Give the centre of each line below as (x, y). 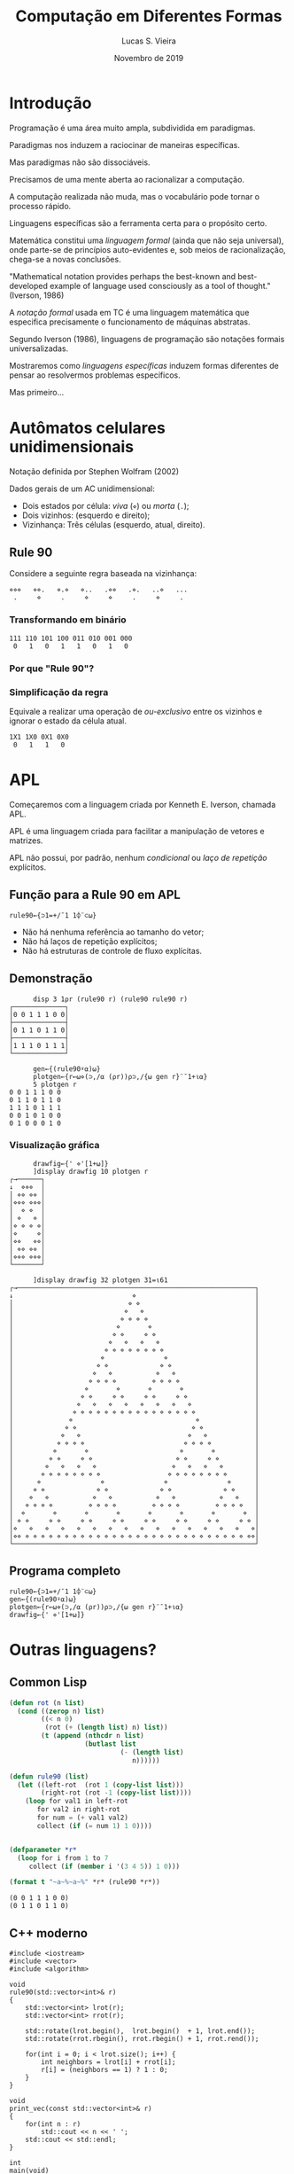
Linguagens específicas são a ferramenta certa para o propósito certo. (138, 223)
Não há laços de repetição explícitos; (89, 941)
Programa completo (65, 1571)
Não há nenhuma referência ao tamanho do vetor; (113, 932)
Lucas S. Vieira (149, 41)
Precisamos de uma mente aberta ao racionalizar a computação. (127, 179)
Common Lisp (48, 1682)
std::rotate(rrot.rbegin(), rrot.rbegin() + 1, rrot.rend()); (142, 2039)
